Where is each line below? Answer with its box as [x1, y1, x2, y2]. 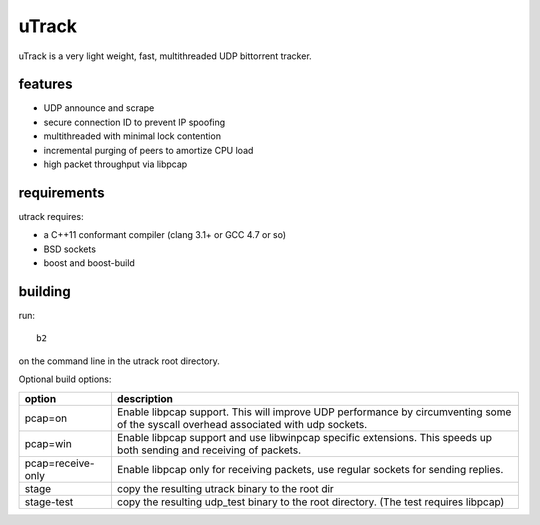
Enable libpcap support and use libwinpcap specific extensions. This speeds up [116, 430, 493, 444]
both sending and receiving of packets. [116, 443, 302, 457]
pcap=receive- [24, 456, 95, 470]
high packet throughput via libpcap [43, 158, 188, 170]
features [18, 76, 73, 93]
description [116, 391, 174, 405]
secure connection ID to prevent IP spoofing [43, 116, 226, 128]
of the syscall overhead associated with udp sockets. [116, 417, 368, 431]
